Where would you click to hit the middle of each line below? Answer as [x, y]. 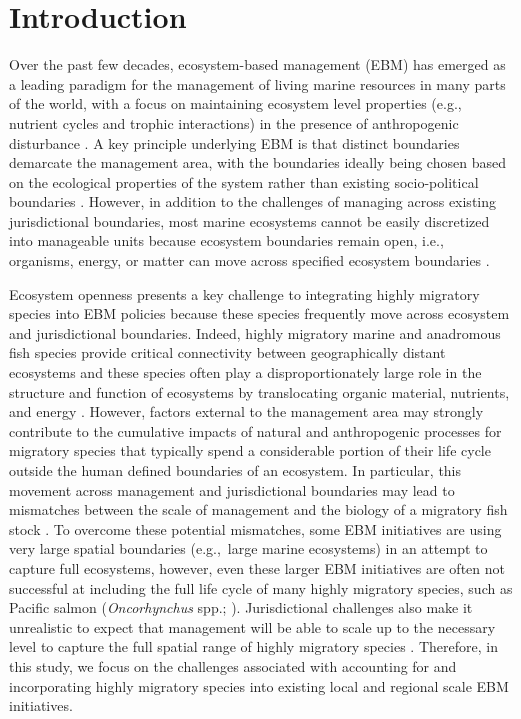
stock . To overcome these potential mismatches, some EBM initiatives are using [255, 528]
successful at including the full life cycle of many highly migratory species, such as [261, 587]
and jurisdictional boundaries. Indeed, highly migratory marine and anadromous [255, 332]
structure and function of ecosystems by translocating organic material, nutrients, [259, 391]
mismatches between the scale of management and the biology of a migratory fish [258, 509]
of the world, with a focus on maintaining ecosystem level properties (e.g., [235, 103]
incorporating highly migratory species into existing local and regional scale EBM [259, 685]
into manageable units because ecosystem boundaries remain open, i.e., [226, 240]
